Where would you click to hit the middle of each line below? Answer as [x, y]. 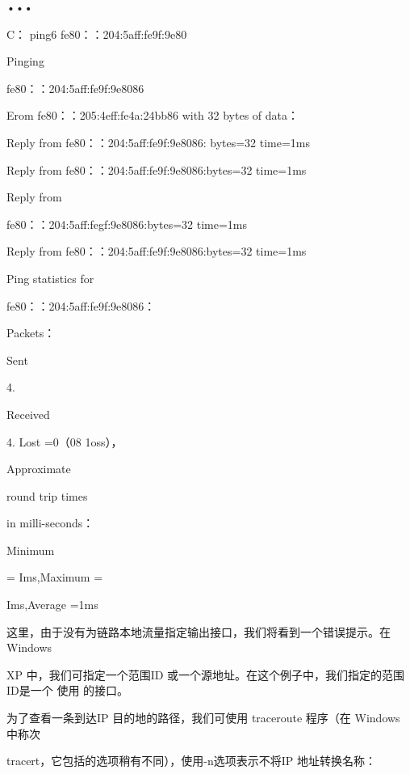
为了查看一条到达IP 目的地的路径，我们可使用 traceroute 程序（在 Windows [203, 718]
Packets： [31, 333]
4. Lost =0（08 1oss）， [65, 441]
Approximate [39, 469]
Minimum [31, 550]
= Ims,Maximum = [55, 577]
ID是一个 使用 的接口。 [68, 690]
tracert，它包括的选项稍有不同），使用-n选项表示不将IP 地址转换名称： [191, 761]
